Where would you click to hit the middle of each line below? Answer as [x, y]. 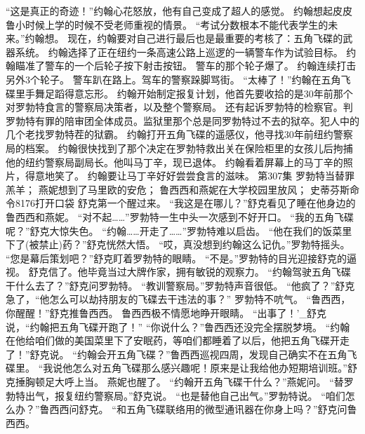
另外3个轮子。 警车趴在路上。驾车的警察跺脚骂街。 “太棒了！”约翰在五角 [173, 79]
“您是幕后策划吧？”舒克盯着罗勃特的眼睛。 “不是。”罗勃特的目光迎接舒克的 [177, 258]
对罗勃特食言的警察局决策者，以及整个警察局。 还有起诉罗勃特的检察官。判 [179, 107]
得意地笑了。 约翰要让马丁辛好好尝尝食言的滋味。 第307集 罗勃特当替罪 [190, 176]
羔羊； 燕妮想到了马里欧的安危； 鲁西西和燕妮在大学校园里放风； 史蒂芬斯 [178, 189]
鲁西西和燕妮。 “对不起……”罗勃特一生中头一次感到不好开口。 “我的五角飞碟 [180, 216]
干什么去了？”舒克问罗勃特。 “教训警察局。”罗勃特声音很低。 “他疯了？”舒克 [180, 285]
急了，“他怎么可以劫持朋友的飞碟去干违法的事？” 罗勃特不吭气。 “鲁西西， [178, 299]
